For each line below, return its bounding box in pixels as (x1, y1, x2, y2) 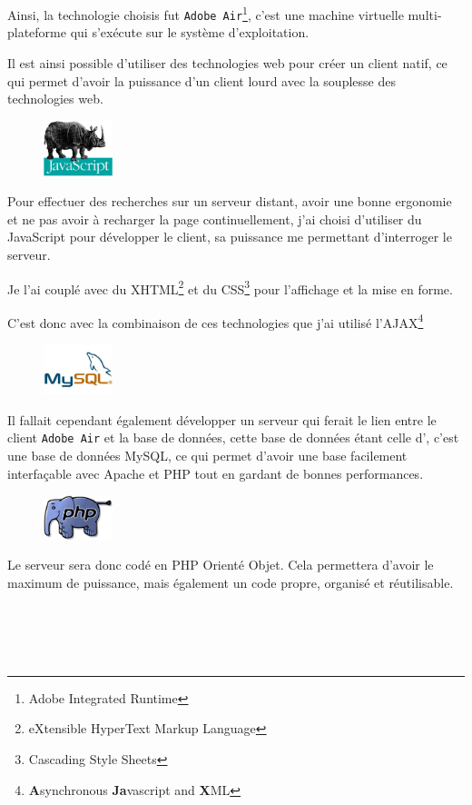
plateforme (7, 23, 66, 42)
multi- (408, 5, 442, 24)
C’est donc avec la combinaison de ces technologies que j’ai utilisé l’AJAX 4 (7, 310, 424, 332)
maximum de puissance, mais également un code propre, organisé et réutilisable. (7, 572, 454, 591)
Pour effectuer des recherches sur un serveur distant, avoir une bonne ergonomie (7, 192, 452, 211)
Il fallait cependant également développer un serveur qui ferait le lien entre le (7, 410, 437, 429)
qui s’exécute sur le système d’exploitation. (70, 23, 310, 42)
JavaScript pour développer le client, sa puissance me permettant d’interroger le (7, 227, 452, 246)
